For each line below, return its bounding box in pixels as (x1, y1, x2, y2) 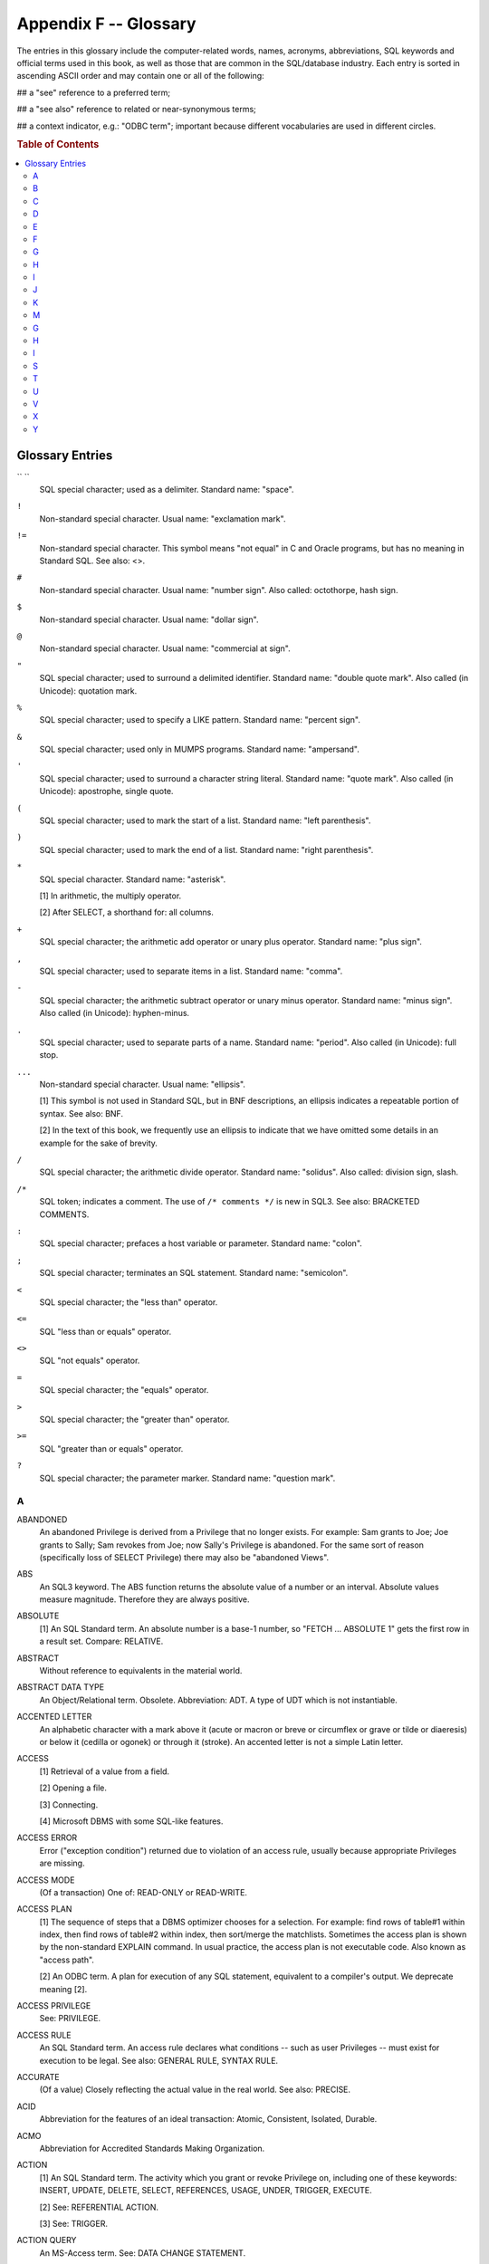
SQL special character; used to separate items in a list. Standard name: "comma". (39, 965, 343, 976)
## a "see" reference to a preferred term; (16, 87, 171, 98)
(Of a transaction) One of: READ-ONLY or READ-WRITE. (39, 1886, 248, 1897)
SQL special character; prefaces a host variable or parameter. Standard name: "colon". (39, 1238, 362, 1249)
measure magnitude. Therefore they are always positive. (39, 1594, 250, 1605)
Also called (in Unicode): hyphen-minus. (39, 1008, 190, 1019)
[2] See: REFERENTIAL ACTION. (39, 2202, 158, 2212)
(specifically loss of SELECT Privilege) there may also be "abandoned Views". (39, 1551, 330, 1562)
